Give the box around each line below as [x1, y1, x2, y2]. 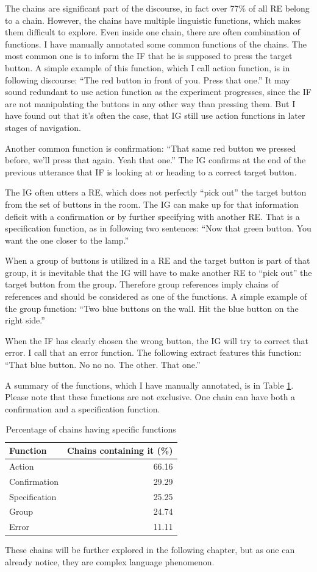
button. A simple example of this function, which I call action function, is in [5, 61, 290, 74]
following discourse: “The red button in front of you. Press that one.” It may [5, 73, 290, 86]
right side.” [5, 314, 45, 327]
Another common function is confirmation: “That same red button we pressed [5, 141, 296, 154]
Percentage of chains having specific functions [5, 423, 176, 436]
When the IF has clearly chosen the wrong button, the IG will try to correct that [5, 334, 309, 347]
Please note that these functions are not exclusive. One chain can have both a [5, 390, 296, 403]
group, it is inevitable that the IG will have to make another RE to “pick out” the [5, 266, 312, 278]
